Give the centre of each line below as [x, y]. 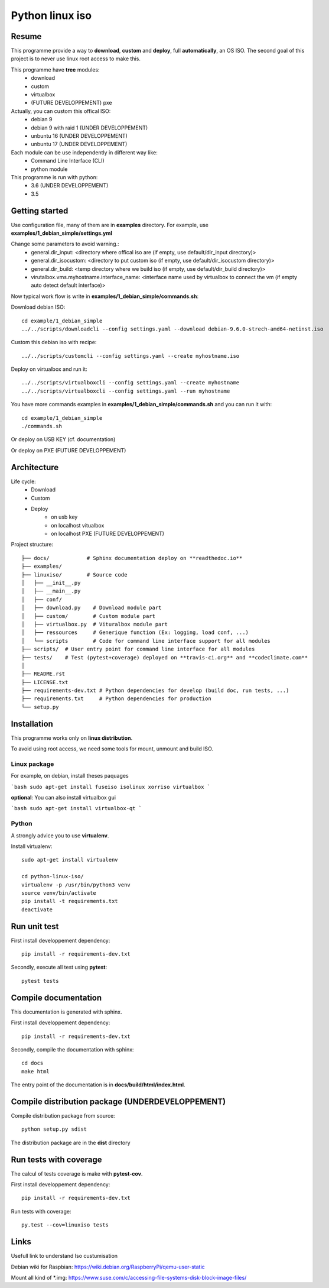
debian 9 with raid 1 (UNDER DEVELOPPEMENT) [89, 128]
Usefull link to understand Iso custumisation [64, 1256]
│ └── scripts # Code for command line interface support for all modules [146, 641]
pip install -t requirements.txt [70, 901]
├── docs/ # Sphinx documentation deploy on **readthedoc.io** [132, 558]
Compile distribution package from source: [63, 1115]
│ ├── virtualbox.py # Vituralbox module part [95, 624]
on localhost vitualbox [78, 525]
